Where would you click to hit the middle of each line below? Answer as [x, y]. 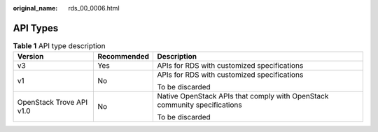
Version [30, 57]
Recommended [124, 57]
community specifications [199, 105]
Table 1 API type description [59, 46]
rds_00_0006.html [94, 8]
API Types [36, 28]
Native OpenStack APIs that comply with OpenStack [243, 96]
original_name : [35, 8]
